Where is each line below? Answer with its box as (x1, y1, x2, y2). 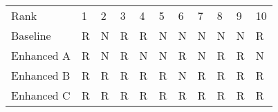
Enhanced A (11, 47, 71, 63)
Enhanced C (11, 87, 71, 103)
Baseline (11, 27, 51, 43)
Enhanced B (11, 67, 71, 83)
